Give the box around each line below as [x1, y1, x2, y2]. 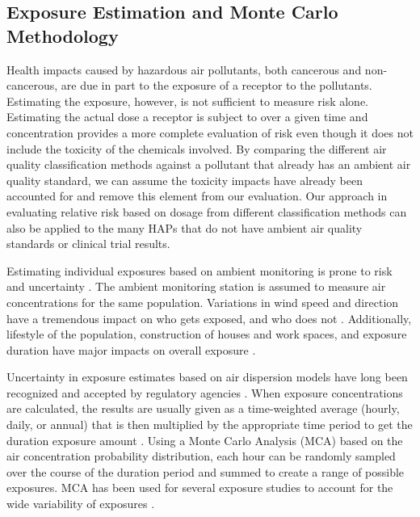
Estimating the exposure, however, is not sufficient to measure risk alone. [6, 92, 368, 109]
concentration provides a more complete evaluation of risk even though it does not [6, 124, 414, 141]
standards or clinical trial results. [6, 235, 170, 252]
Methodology [6, 23, 119, 48]
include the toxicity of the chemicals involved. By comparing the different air [6, 140, 387, 157]
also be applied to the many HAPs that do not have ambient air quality [6, 219, 363, 236]
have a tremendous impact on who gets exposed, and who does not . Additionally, [6, 309, 412, 326]
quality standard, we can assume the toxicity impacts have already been [6, 171, 363, 188]
